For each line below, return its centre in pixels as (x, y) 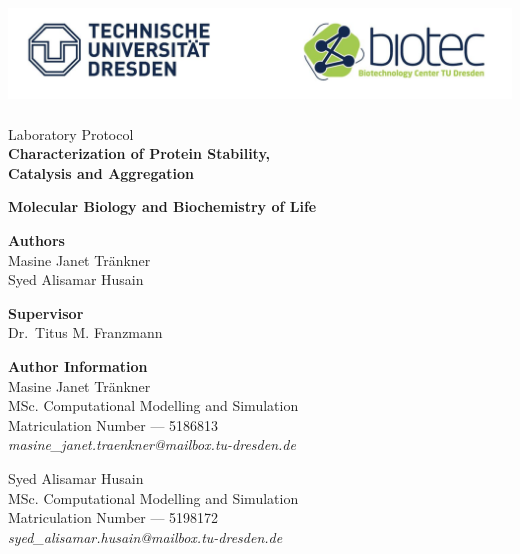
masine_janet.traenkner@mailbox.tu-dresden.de (152, 444)
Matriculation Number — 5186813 (113, 424)
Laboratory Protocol (71, 133)
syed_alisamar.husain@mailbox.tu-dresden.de (145, 536)
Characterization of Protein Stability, (139, 153)
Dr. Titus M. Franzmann (85, 332)
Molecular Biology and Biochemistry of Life (162, 206)
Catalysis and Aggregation (101, 172)
